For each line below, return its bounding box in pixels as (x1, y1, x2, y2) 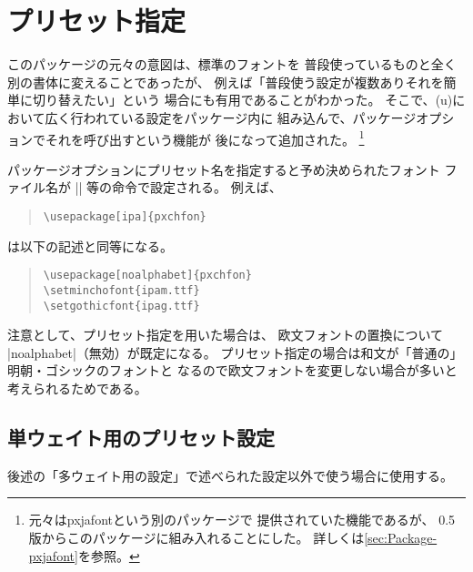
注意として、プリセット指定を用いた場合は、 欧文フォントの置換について (7, 325, 444, 344)
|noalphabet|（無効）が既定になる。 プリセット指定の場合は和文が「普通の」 (7, 342, 463, 362)
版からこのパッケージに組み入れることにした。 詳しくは (28, 527, 365, 546)
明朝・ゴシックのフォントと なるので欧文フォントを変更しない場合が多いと (7, 361, 458, 380)
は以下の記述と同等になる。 (7, 236, 173, 255)
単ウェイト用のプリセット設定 (7, 423, 275, 451)
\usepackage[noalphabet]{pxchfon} (43, 269, 252, 282)
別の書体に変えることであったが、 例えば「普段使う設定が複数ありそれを (7, 72, 444, 91)
